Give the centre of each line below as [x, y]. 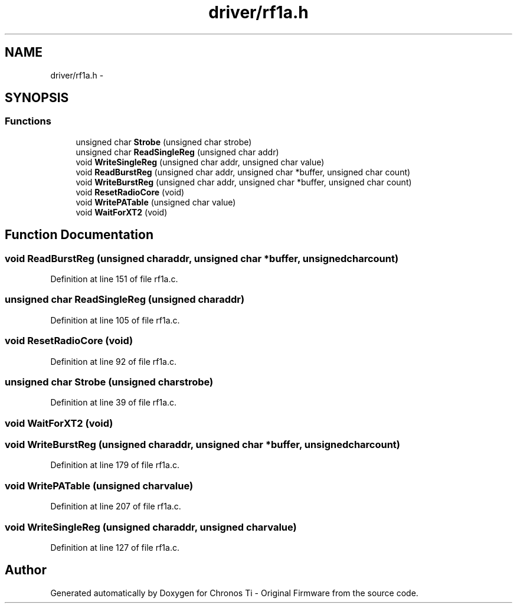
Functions [28, 121]
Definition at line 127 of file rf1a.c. [115, 547]
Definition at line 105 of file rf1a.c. [115, 320]
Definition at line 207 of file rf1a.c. [116, 506]
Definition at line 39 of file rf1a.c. [114, 403]
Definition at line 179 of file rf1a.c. [115, 465]
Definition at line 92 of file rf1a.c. [114, 361]
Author [26, 570]
